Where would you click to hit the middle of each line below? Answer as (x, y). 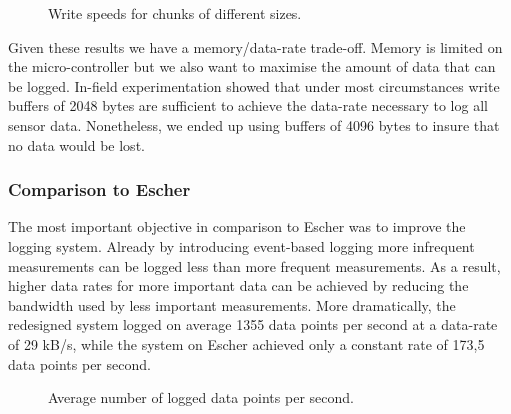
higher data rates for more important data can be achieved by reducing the (238, 285)
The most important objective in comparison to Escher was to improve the (237, 226)
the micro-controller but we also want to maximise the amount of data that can (252, 66)
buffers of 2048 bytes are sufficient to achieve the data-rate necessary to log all (248, 105)
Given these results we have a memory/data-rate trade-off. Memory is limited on (255, 46)
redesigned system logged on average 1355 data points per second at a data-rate (253, 324)
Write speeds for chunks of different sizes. (175, 13)
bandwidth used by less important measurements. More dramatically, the (232, 304)
